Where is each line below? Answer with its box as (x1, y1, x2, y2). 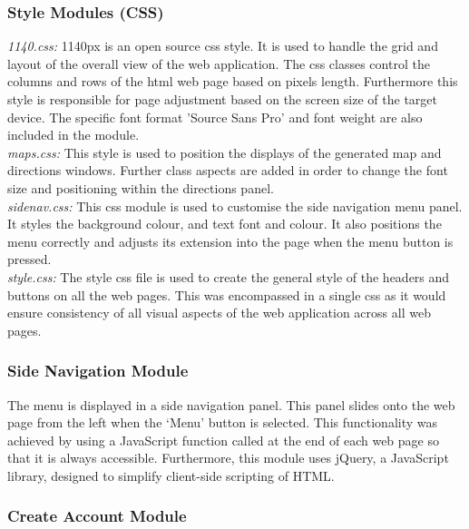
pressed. (7, 250, 52, 269)
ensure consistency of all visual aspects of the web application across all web (7, 303, 431, 322)
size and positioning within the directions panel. (7, 178, 274, 197)
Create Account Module (7, 505, 187, 527)
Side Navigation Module (7, 359, 189, 382)
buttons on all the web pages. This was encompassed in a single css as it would (7, 285, 446, 304)
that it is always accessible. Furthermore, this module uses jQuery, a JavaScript (7, 448, 449, 467)
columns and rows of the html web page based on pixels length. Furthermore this (7, 72, 458, 91)
